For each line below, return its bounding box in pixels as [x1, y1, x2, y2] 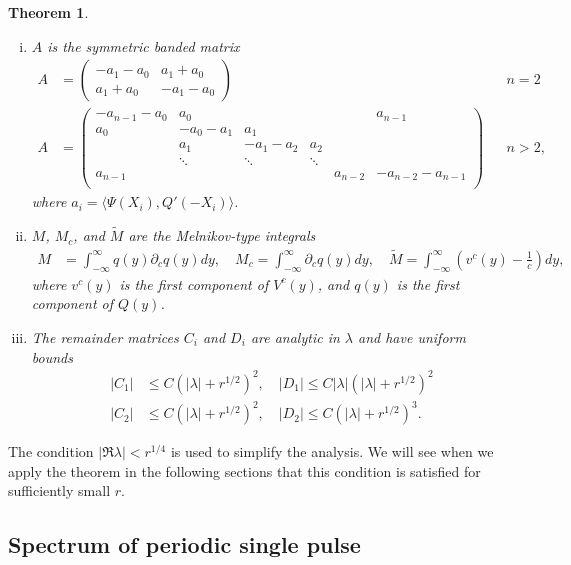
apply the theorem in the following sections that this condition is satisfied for [8, 460, 481, 481]
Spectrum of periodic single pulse [8, 529, 361, 560]
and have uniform [358, 326, 466, 347]
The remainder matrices [31, 326, 179, 347]
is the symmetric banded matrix [47, 35, 240, 56]
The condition [8, 441, 94, 462]
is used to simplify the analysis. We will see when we [170, 441, 494, 462]
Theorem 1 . [8, 2, 89, 22]
